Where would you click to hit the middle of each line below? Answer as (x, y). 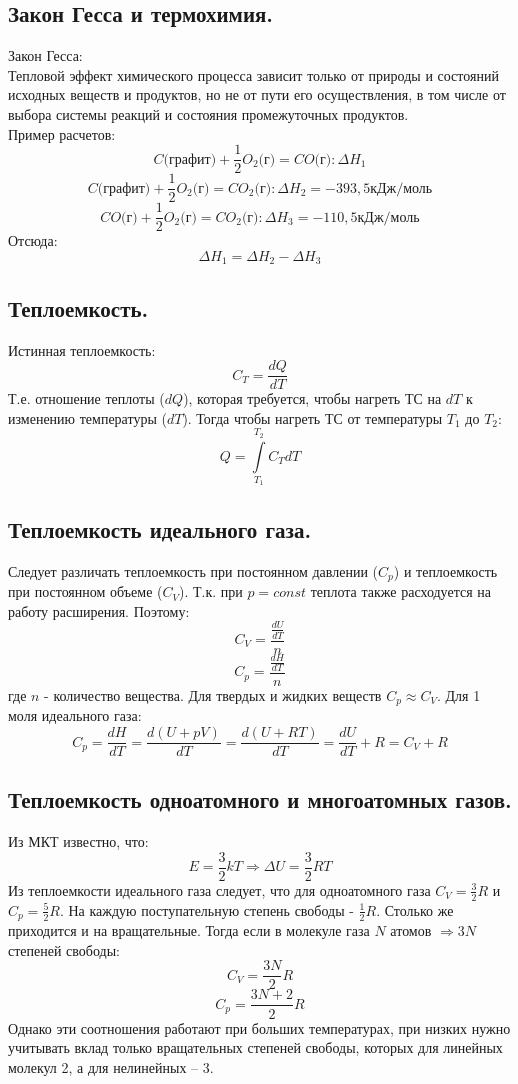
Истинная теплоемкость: (82, 349)
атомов (411, 930)
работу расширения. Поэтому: (99, 610)
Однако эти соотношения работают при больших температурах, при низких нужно (259, 1027)
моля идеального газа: (75, 715)
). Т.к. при (210, 591)
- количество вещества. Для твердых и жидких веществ (213, 694)
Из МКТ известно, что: (78, 841)
